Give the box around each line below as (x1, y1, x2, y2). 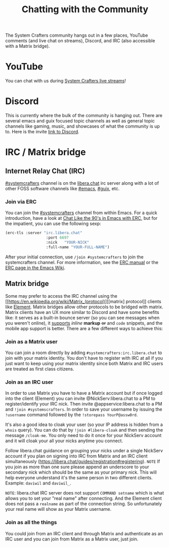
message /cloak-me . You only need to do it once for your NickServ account (5, 433, 162, 439)
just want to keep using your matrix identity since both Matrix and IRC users (5, 360, 163, 366)
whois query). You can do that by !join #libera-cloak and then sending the (5, 427, 163, 433)
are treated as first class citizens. (5, 365, 74, 372)
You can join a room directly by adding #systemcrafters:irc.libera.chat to (5, 350, 162, 356)
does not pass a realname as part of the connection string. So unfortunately (5, 501, 162, 507)
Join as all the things (5, 519, 57, 526)
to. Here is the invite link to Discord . (5, 129, 79, 135)
